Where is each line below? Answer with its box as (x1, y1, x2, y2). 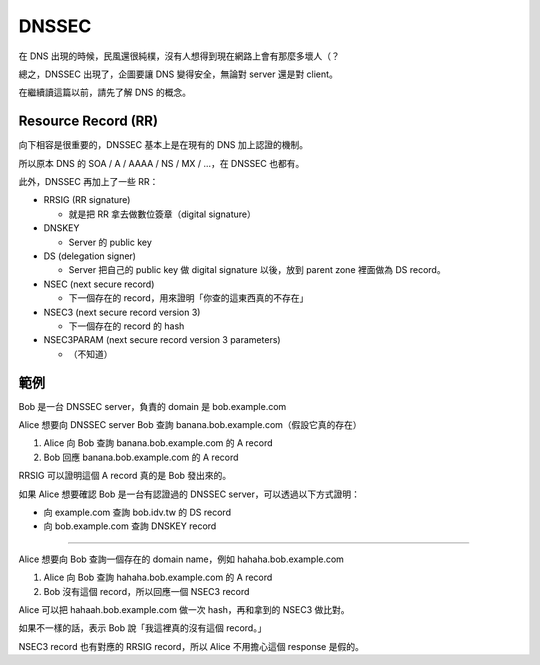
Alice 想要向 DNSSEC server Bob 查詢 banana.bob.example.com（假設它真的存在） (18, 419, 362, 430)
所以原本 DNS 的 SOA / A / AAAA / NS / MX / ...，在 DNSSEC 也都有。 (18, 157, 305, 169)
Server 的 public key (68, 236, 152, 248)
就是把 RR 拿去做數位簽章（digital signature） (68, 208, 257, 220)
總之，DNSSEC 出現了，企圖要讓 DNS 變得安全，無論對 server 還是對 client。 (18, 68, 339, 80)
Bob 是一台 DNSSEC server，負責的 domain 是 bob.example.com (18, 400, 287, 412)
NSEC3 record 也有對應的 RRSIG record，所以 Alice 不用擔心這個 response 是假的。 (18, 640, 364, 652)
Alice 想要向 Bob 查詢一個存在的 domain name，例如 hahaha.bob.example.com (18, 553, 345, 565)
